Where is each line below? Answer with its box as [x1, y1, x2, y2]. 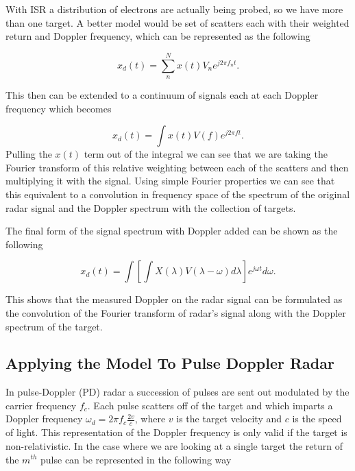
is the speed [292, 411, 342, 426]
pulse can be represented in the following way [40, 452, 232, 466]
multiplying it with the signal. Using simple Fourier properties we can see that [5, 173, 335, 188]
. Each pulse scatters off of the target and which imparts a [87, 398, 333, 412]
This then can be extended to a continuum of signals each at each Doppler [5, 87, 319, 101]
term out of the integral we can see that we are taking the [84, 147, 328, 161]
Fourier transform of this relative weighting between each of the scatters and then [5, 160, 349, 174]
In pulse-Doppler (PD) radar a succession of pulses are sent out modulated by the [5, 385, 350, 399]
